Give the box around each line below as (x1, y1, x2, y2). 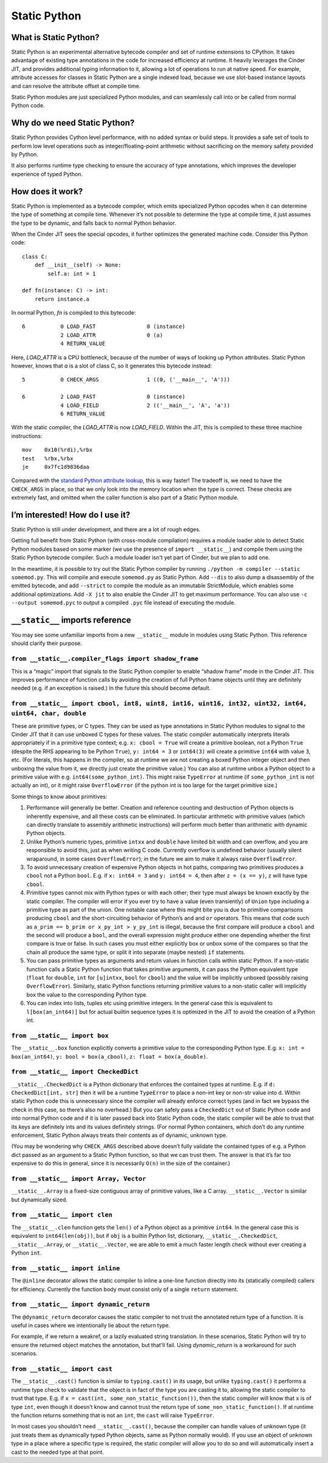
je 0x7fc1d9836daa (22, 463, 90, 470)
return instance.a (34, 295, 90, 302)
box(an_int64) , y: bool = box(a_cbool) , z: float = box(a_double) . (11, 1052, 208, 1060)
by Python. (11, 151, 39, 158)
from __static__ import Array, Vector (11, 1175, 146, 1182)
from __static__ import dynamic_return (11, 1300, 150, 1309)
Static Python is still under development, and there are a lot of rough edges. (11, 526, 200, 533)
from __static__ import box (11, 1031, 109, 1040)
